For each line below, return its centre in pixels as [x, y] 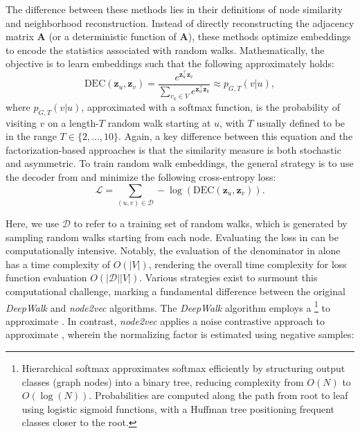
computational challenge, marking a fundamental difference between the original [175, 291]
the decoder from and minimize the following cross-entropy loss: [141, 177]
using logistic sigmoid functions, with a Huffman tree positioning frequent [178, 408]
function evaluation [46, 277]
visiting [21, 122]
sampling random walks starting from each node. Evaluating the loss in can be [172, 237]
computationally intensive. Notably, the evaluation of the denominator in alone [173, 250]
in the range [31, 136]
